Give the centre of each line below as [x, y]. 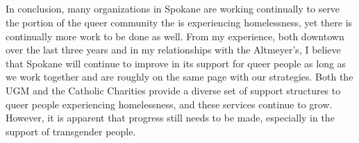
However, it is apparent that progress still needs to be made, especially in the [170, 118]
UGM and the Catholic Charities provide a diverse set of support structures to [173, 90]
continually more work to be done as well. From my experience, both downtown [175, 36]
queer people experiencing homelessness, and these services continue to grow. [169, 104]
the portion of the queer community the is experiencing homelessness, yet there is [179, 22]
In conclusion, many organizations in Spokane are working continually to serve [173, 9]
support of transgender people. [71, 131]
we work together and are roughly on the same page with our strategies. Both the [179, 77]
